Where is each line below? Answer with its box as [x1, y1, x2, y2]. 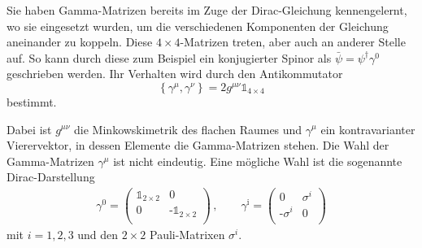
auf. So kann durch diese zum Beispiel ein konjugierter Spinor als [7, 49, 332, 66]
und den [77, 226, 119, 243]
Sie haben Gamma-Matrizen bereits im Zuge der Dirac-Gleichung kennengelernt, [7, 2, 407, 18]
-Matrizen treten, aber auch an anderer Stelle [180, 33, 406, 50]
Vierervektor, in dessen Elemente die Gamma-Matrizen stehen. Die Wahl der [7, 137, 389, 154]
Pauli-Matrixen [149, 226, 225, 243]
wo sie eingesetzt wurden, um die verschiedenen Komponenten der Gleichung [7, 17, 389, 34]
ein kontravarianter [320, 120, 415, 137]
